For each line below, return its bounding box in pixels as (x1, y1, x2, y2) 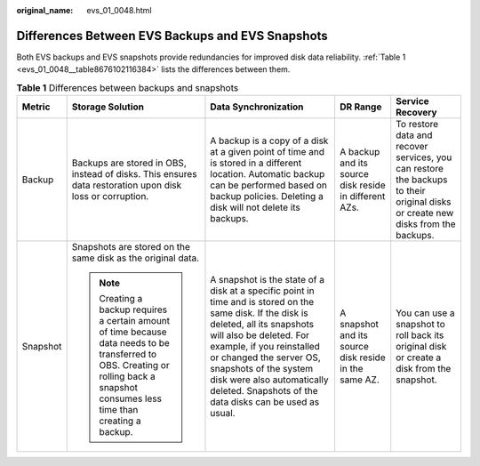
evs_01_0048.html (86, 5, 152, 15)
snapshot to (396, 318, 446, 331)
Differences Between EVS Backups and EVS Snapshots (16, 28, 328, 44)
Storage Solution (71, 100, 144, 113)
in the (339, 363, 364, 375)
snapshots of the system (210, 363, 314, 375)
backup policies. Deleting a (210, 190, 324, 203)
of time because (99, 325, 168, 338)
